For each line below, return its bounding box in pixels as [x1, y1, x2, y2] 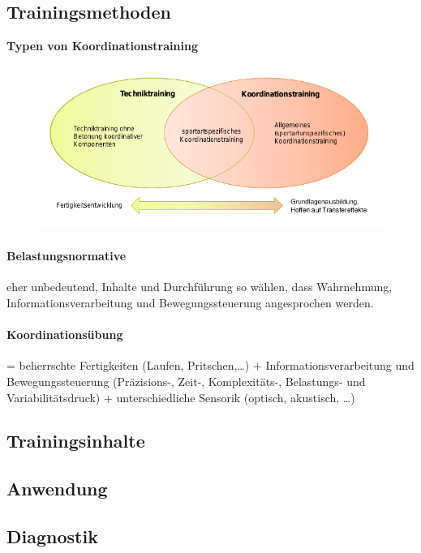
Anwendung [6, 476, 108, 501]
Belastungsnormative [6, 247, 127, 264]
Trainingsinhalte [6, 428, 145, 453]
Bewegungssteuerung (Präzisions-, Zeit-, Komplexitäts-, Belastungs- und [6, 372, 366, 389]
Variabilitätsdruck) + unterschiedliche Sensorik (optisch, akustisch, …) [6, 388, 355, 405]
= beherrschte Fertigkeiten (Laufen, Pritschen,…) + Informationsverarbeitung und [6, 357, 415, 374]
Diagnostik [6, 524, 98, 549]
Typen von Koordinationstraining [6, 37, 198, 54]
